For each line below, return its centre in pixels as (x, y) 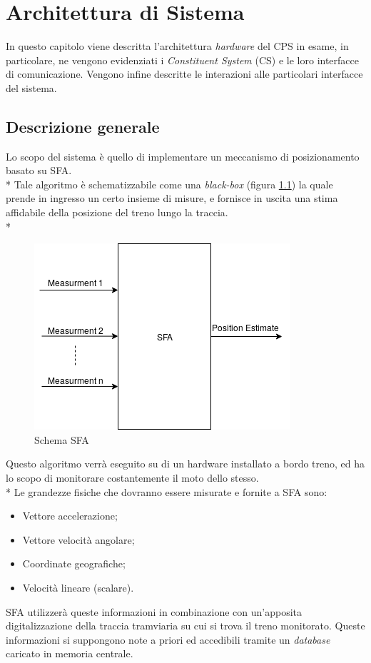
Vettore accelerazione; (70, 516)
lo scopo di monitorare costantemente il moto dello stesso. (132, 478)
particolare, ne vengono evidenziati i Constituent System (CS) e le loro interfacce (182, 60)
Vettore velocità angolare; (78, 539)
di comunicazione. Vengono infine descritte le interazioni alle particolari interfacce (184, 74)
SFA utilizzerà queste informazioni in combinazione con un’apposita (154, 611)
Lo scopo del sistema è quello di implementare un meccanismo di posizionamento (183, 156)
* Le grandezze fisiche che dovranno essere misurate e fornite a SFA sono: (167, 491)
